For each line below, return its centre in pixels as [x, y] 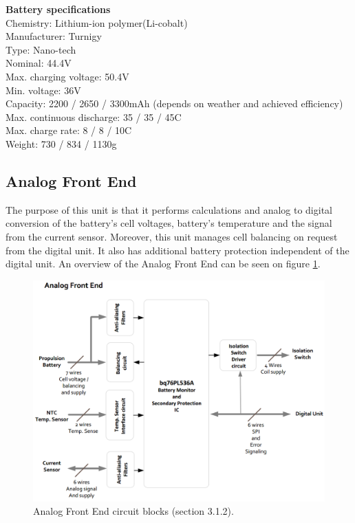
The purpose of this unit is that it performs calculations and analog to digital [169, 209]
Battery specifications [58, 9]
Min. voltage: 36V [43, 90]
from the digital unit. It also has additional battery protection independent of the [177, 250]
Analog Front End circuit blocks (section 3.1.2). [133, 511]
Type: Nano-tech [41, 49]
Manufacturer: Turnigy [54, 36]
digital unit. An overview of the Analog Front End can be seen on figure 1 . [163, 264]
